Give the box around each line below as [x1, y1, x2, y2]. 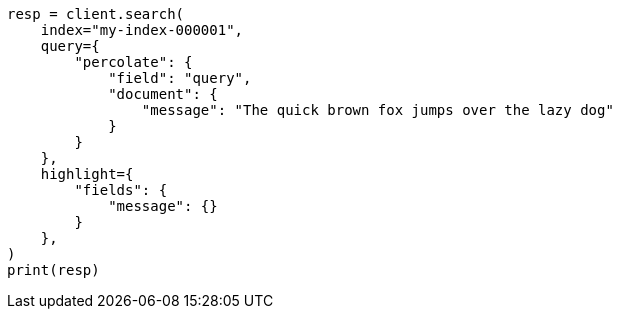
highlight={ [40, 166, 134, 182]
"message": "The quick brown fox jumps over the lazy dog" [141, 102, 614, 118]
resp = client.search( [7, 6, 185, 22]
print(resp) [7, 262, 100, 278]
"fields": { [74, 182, 168, 198]
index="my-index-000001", [40, 22, 244, 38]
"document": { [108, 86, 218, 102]
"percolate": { [74, 54, 193, 70]
